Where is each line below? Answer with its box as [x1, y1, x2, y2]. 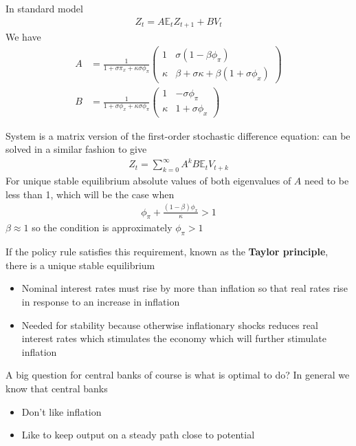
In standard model [5, 1, 83, 15]
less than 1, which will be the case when [5, 187, 175, 201]
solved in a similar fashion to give [5, 142, 147, 156]
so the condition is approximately [32, 220, 173, 235]
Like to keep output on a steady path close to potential [21, 427, 255, 442]
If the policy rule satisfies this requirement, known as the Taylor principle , [5, 244, 329, 259]
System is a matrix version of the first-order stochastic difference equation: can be [5, 128, 351, 142]
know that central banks [5, 381, 108, 395]
